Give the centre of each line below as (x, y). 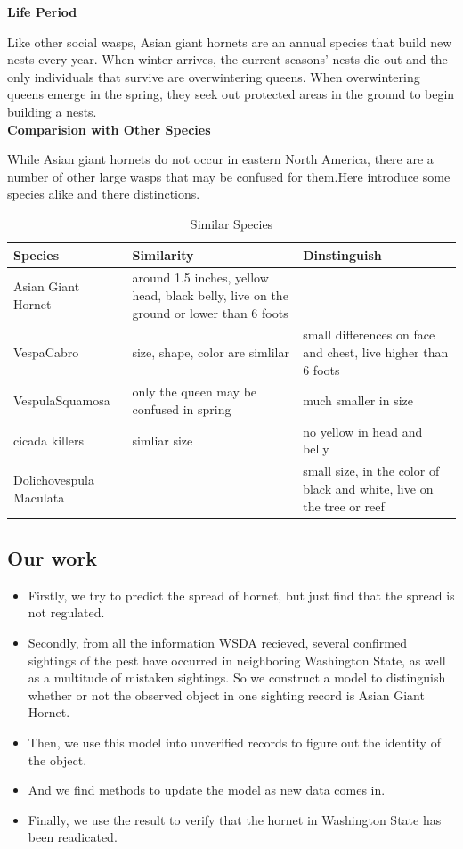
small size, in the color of (371, 471)
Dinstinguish (342, 254)
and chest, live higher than (376, 352)
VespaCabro (46, 352)
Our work (53, 557)
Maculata (39, 497)
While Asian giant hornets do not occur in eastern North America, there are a (220, 159)
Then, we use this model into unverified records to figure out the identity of (234, 742)
